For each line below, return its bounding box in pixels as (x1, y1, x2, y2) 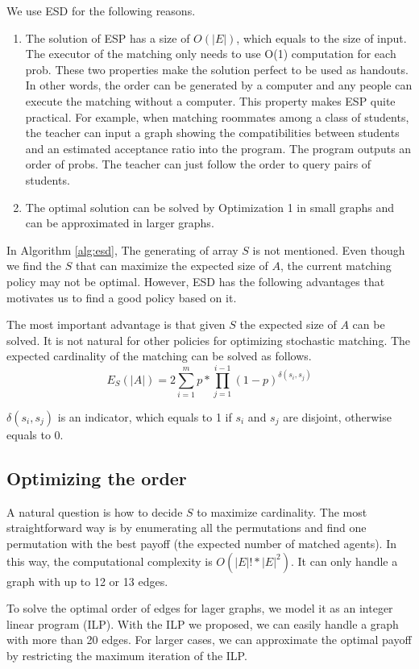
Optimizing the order (6, 465, 187, 490)
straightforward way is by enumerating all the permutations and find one (6, 519, 367, 536)
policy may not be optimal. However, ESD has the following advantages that (6, 272, 385, 289)
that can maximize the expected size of (75, 257, 268, 274)
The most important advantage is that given (6, 316, 226, 333)
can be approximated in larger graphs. (25, 214, 214, 231)
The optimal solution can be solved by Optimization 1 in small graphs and (25, 198, 395, 215)
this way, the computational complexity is (6, 552, 213, 569)
